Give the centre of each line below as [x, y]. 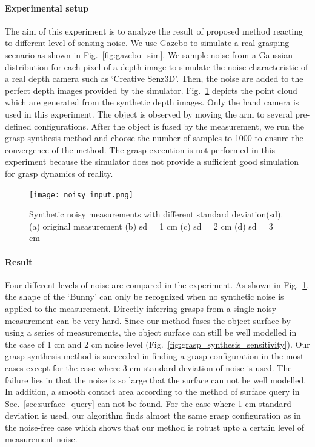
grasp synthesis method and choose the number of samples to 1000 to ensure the [154, 138]
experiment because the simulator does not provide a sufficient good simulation [152, 161]
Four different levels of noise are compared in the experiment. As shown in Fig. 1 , [157, 284]
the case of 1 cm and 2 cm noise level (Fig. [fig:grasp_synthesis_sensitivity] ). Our [157, 344]
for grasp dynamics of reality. [59, 173]
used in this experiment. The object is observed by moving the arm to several [149, 114]
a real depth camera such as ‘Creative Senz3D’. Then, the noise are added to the [154, 78]
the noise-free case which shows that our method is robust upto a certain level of [155, 427]
